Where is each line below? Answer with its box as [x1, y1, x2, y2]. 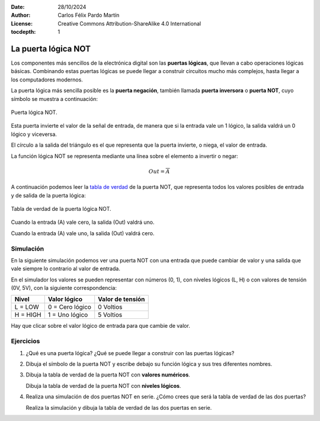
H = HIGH [14, 311, 41, 319]
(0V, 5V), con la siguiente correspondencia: [11, 284, 117, 292]
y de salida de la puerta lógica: [11, 192, 86, 199]
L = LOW [14, 303, 39, 311]
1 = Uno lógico [47, 311, 88, 319]
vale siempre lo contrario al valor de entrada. [11, 265, 121, 273]
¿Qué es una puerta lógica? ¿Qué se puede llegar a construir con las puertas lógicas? [25, 349, 235, 356]
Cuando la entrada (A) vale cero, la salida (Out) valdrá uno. [11, 219, 155, 226]
